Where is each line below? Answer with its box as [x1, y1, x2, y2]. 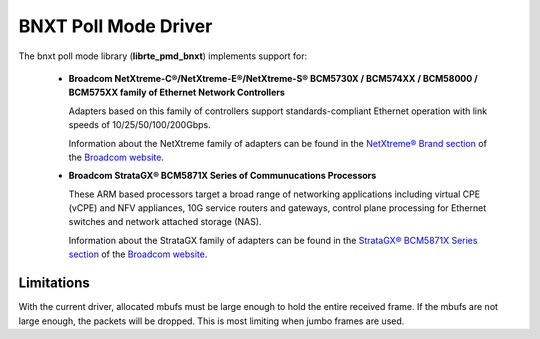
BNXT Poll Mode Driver [18, 15, 213, 37]
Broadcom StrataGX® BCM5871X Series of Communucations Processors [68, 170, 377, 182]
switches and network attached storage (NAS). [68, 216, 262, 228]
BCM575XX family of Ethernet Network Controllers [68, 86, 285, 99]
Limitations [18, 275, 90, 292]
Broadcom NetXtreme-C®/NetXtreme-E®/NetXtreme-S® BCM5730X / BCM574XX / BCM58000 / [68, 72, 479, 84]
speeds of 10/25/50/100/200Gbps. [68, 119, 211, 131]
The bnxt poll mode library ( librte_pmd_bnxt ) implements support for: [18, 50, 308, 62]
